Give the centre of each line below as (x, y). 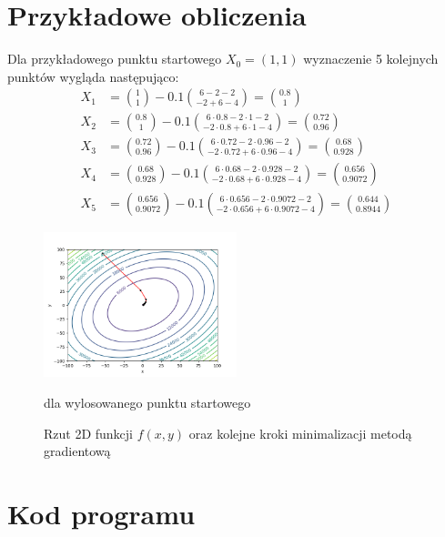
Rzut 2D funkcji (89, 433)
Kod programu (101, 514)
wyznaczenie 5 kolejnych (371, 59)
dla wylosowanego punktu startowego (147, 403)
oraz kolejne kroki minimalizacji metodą (300, 433)
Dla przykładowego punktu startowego (115, 59)
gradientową (77, 451)
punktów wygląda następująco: (93, 76)
